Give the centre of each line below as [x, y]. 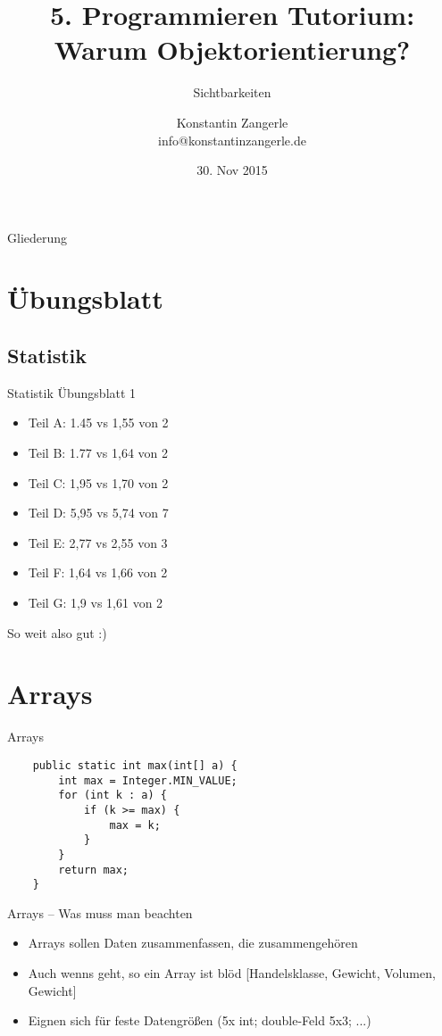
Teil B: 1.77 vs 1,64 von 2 [98, 453]
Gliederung [38, 237]
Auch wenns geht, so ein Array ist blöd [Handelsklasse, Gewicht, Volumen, [232, 973]
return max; [94, 870]
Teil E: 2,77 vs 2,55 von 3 [98, 542]
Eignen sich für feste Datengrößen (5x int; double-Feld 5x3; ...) [200, 1020]
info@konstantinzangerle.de [232, 140]
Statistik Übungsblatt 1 [72, 392]
